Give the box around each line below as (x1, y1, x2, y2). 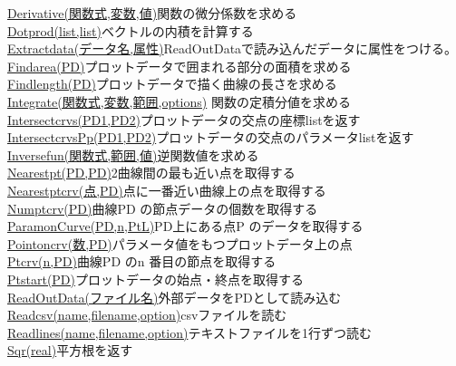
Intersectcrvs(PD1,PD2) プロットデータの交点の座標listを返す (7, 110, 361, 129)
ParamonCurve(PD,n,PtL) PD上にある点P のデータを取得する (7, 217, 364, 236)
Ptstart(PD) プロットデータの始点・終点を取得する (7, 269, 304, 288)
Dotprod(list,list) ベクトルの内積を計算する (7, 21, 254, 40)
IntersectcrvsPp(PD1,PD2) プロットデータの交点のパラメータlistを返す (7, 128, 414, 147)
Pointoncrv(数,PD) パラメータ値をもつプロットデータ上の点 (7, 234, 353, 253)
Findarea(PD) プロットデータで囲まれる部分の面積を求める (7, 56, 352, 75)
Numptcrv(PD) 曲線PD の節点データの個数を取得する (7, 198, 318, 217)
